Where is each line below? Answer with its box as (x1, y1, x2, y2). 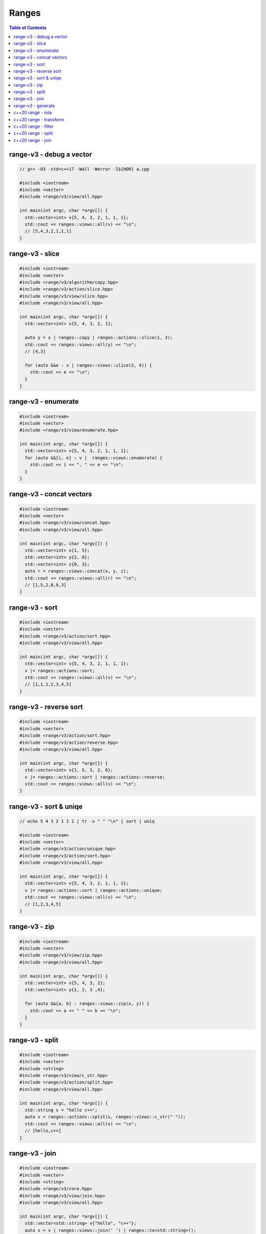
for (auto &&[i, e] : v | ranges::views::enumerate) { (25, 455, 163, 461)
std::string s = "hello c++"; (25, 1107, 98, 1113)
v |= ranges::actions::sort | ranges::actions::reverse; (25, 774, 165, 780)
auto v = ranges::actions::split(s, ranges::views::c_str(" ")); (25, 1114, 186, 1120)
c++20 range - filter (13, 123, 54, 129)
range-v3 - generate (13, 103, 55, 109)
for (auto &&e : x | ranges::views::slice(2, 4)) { (25, 362, 152, 368)
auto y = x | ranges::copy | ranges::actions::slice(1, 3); (25, 335, 173, 341)
